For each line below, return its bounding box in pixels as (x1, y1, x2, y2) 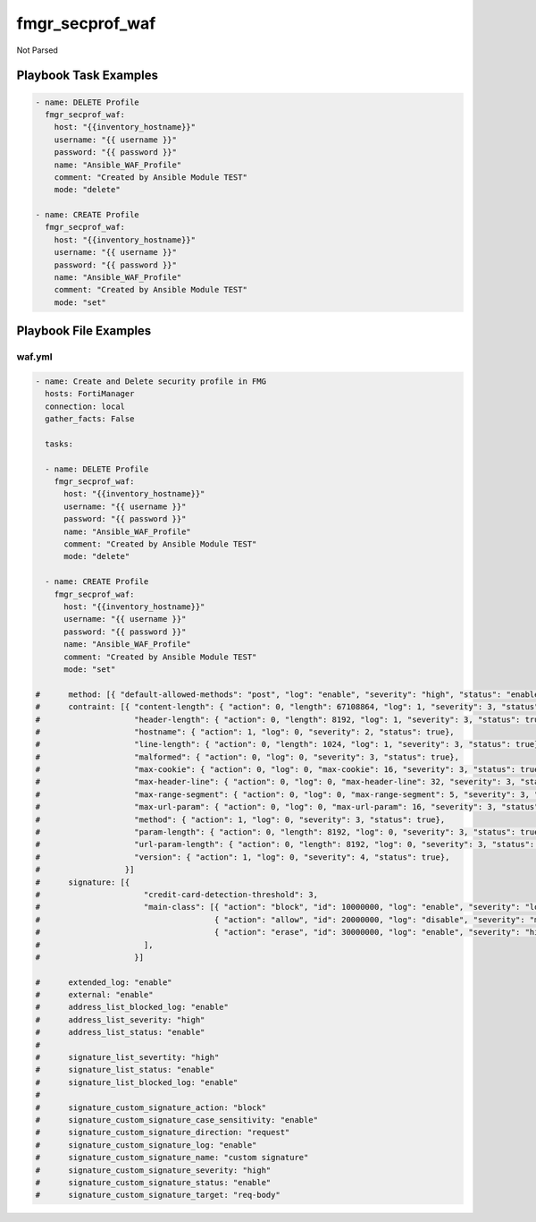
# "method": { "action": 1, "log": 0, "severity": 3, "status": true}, (35, 814, 446, 825)
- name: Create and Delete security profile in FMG (35, 376, 267, 386)
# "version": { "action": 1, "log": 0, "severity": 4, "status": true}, (35, 852, 450, 862)
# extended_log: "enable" (35, 977, 173, 988)
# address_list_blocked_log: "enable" (35, 1002, 230, 1013)
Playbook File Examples (16, 323, 152, 339)
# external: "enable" (35, 989, 154, 1000)
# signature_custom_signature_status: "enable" (35, 1177, 272, 1187)
